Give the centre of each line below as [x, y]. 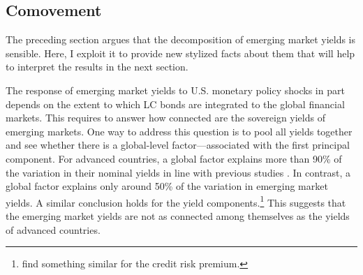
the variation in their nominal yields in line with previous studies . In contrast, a [178, 172]
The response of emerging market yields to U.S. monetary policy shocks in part [175, 90]
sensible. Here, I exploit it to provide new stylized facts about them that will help [180, 53]
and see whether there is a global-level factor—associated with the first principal [178, 145]
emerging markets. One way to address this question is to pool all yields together [179, 131]
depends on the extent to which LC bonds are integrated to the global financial [175, 104]
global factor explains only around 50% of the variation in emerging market [167, 186]
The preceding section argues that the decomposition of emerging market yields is [181, 39]
